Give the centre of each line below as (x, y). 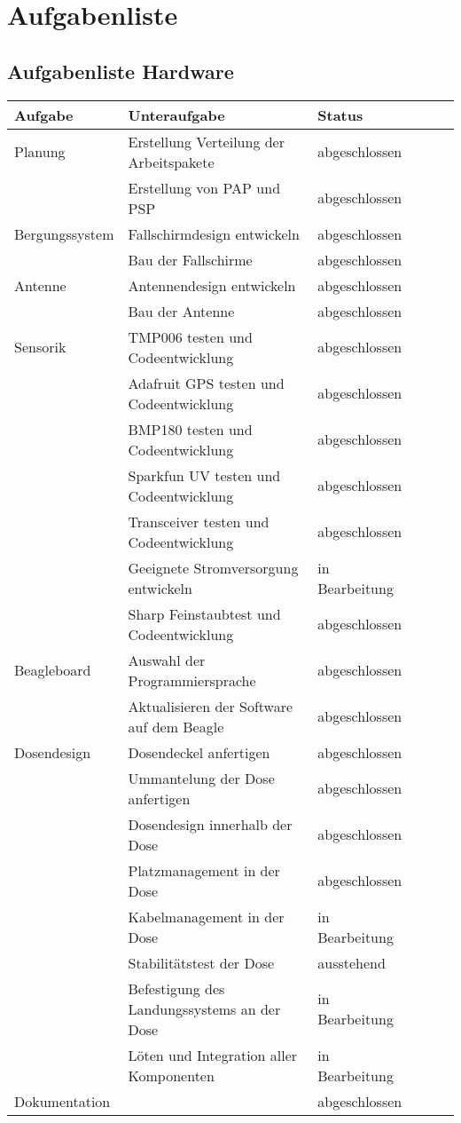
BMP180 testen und (190, 429)
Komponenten (171, 1075)
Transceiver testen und (199, 521)
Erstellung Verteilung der (206, 141)
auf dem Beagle (176, 726)
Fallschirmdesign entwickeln (214, 233)
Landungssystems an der (204, 1008)
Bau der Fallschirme (190, 259)
